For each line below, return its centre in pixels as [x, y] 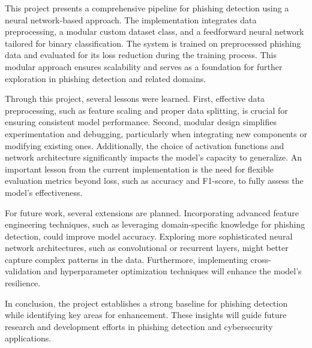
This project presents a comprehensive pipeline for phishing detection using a [147, 8]
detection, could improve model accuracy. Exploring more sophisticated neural [149, 236]
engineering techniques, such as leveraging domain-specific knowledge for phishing [155, 224]
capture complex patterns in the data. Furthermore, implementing [126, 259]
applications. [28, 338]
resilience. [23, 283]
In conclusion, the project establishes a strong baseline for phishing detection [146, 303]
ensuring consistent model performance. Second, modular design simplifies [141, 122]
